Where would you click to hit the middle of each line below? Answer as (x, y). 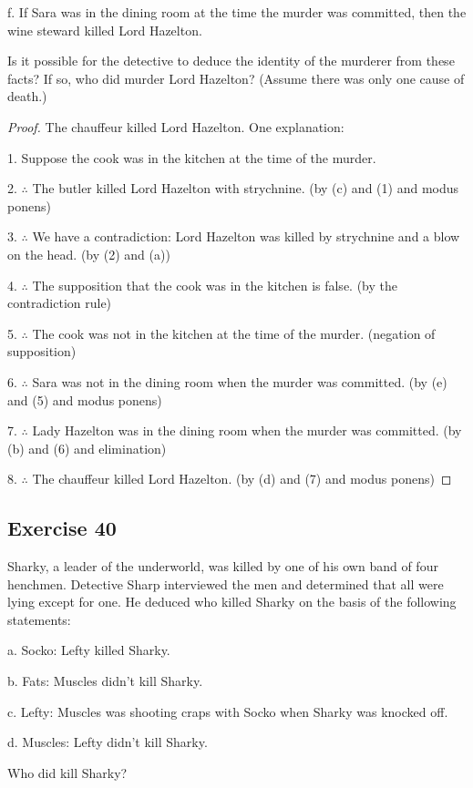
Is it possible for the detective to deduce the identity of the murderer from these (231, 61)
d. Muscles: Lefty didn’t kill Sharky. (108, 742)
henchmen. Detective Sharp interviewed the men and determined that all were (226, 583)
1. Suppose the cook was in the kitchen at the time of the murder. (192, 157)
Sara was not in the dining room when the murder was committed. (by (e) (240, 381)
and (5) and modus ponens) (85, 399)
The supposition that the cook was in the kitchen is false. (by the (215, 285)
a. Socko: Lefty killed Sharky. (89, 650)
